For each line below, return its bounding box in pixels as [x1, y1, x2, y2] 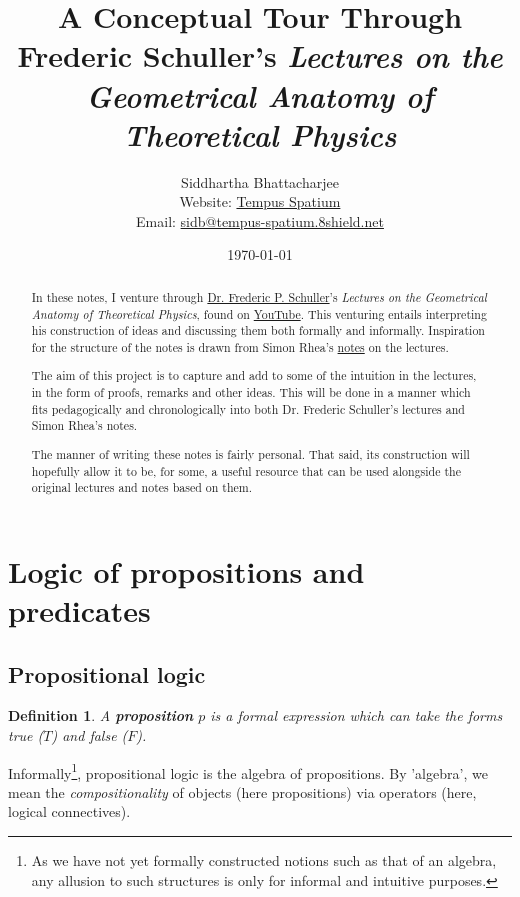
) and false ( [51, 725, 128, 746]
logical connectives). [8, 801, 131, 822]
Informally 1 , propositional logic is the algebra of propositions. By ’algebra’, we [8, 759, 488, 783]
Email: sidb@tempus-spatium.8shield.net [136, 210, 384, 231]
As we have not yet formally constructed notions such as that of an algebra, [31, 850, 497, 871]
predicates [8, 590, 151, 631]
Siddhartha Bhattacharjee [181, 171, 339, 192]
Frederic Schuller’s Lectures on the [17, 35, 503, 77]
